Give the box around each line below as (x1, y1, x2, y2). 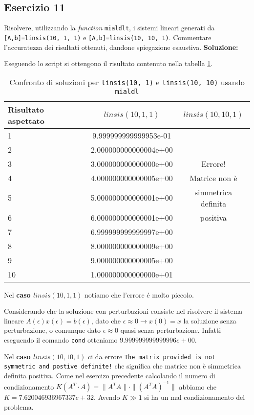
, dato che (91, 315, 121, 325)
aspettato (8, 115, 44, 126)
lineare (4, 315, 24, 325)
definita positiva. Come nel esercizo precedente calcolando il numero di (4, 370, 215, 381)
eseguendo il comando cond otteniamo (4, 335, 118, 345)
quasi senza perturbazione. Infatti (120, 325, 221, 335)
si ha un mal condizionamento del (144, 392, 245, 402)
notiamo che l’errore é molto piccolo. (85, 289, 194, 300)
